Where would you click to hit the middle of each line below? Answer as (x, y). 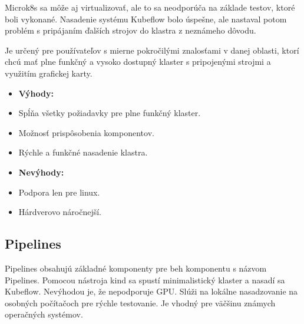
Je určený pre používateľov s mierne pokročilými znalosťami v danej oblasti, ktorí (152, 50)
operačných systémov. (44, 314)
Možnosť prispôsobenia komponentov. (86, 132)
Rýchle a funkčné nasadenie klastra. (83, 152)
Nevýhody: (41, 172)
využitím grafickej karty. (49, 73)
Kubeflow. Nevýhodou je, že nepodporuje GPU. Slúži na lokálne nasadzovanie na (151, 291)
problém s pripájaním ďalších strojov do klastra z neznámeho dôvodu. (130, 30)
